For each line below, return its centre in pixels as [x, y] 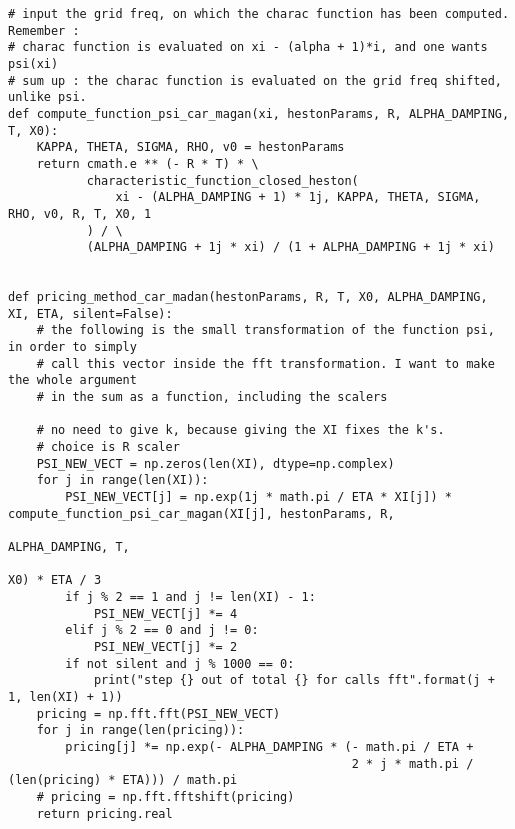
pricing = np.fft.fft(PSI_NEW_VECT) [158, 713]
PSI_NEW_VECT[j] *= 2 [165, 646]
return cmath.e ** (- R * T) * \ [147, 163]
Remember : [44, 30]
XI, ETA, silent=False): [90, 313]
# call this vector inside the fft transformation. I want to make [265, 363]
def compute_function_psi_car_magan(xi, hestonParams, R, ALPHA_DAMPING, [259, 113]
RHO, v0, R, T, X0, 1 [80, 213]
